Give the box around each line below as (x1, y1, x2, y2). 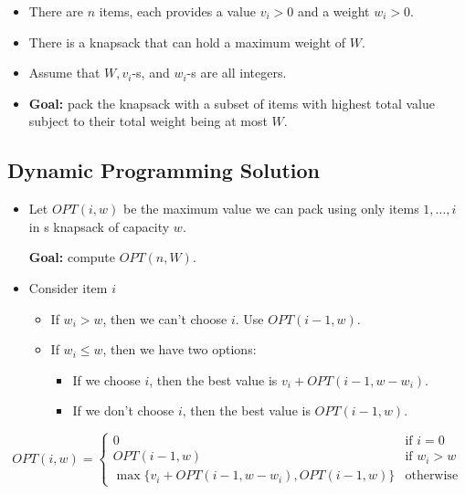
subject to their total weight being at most (28, 111, 268, 131)
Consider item (28, 278, 108, 297)
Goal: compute (28, 247, 116, 267)
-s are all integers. (186, 63, 287, 82)
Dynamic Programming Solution (7, 156, 320, 184)
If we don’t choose (72, 401, 174, 420)
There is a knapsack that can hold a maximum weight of (28, 32, 346, 51)
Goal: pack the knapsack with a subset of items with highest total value (28, 93, 436, 112)
